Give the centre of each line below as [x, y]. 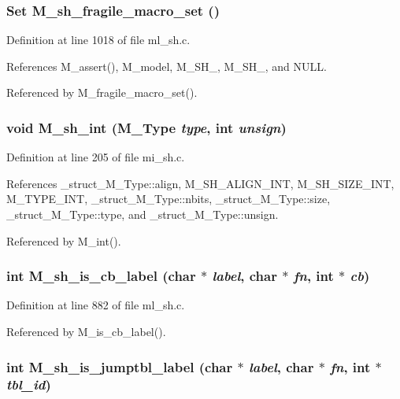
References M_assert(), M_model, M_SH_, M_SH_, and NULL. [167, 66]
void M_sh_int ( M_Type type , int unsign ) [146, 127]
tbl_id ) [29, 384]
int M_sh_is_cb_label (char [101, 276]
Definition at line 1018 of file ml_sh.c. [98, 40]
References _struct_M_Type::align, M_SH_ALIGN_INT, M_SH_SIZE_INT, [200, 183]
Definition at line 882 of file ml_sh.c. [96, 305]
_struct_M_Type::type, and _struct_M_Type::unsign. [143, 214]
